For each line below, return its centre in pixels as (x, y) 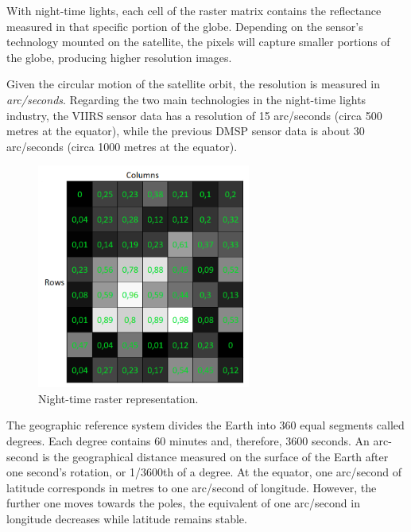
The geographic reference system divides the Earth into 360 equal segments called (205, 425)
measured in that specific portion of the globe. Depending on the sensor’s (185, 26)
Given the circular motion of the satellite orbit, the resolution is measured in (193, 84)
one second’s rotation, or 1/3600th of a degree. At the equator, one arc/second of (204, 472)
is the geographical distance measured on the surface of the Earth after (215, 456)
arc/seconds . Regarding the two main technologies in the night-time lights (186, 99)
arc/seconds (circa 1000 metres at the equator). (122, 146)
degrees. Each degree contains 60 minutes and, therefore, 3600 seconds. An (188, 440)
